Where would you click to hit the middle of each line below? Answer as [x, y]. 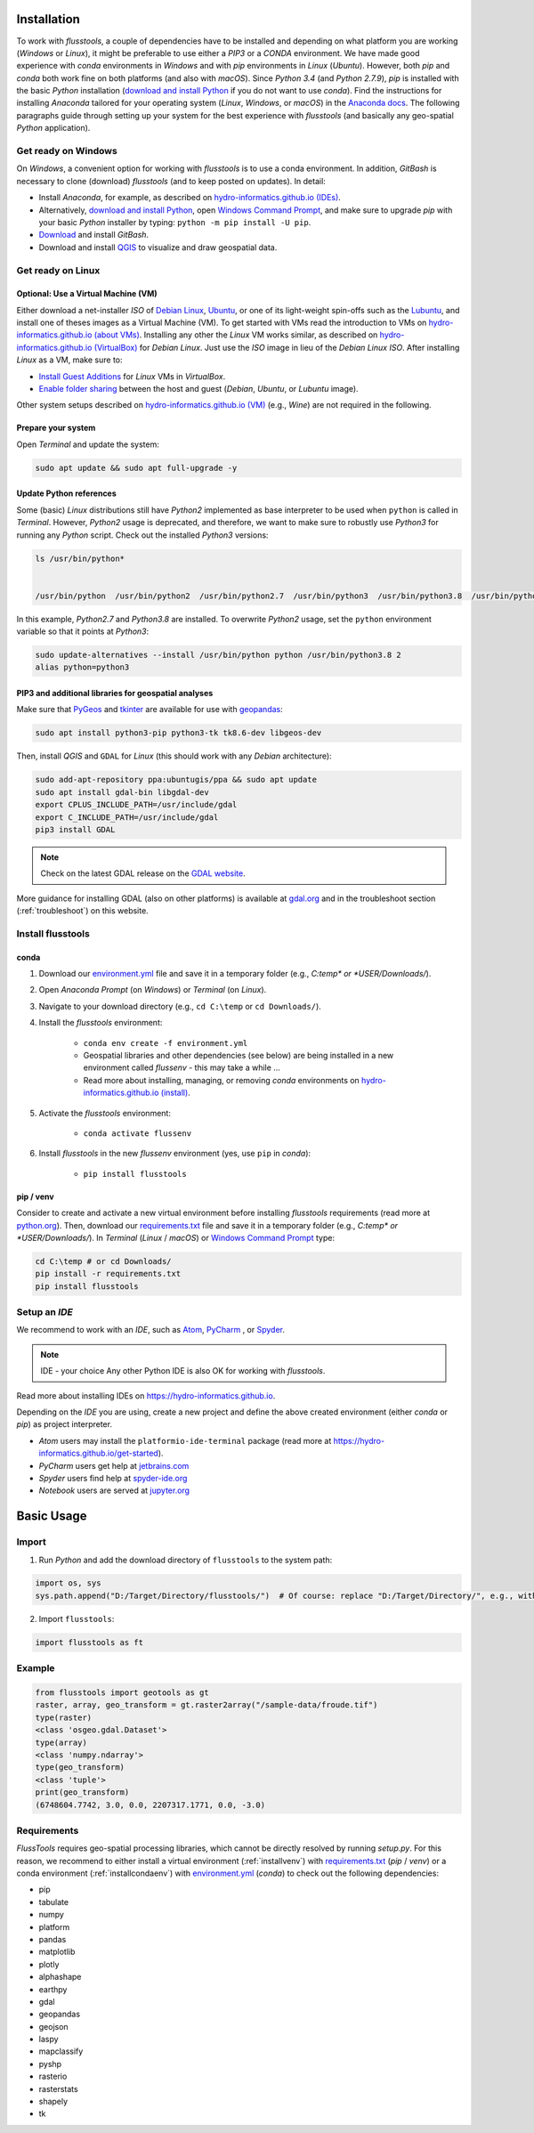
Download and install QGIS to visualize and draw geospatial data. [158, 247]
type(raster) [64, 1717]
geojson [53, 2026]
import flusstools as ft [89, 1642]
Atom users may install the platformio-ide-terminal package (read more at [185, 1440]
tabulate [54, 1902]
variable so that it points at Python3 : [83, 631]
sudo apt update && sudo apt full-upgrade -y [136, 468]
